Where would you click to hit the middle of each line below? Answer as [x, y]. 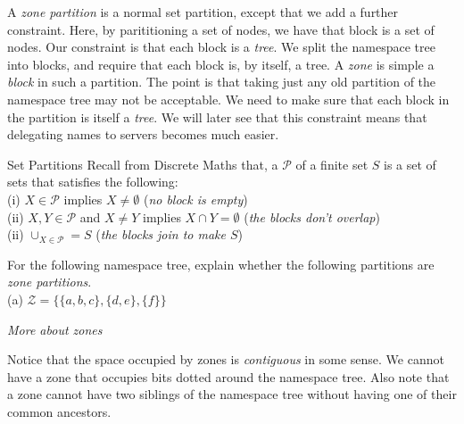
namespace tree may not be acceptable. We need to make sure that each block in [228, 99]
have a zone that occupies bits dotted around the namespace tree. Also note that [228, 376]
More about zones [55, 329]
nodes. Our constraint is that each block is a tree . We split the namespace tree [221, 47]
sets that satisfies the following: [93, 182]
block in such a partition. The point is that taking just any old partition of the [222, 82]
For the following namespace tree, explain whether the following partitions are [221, 264]
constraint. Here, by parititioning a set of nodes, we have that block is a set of [221, 29]
